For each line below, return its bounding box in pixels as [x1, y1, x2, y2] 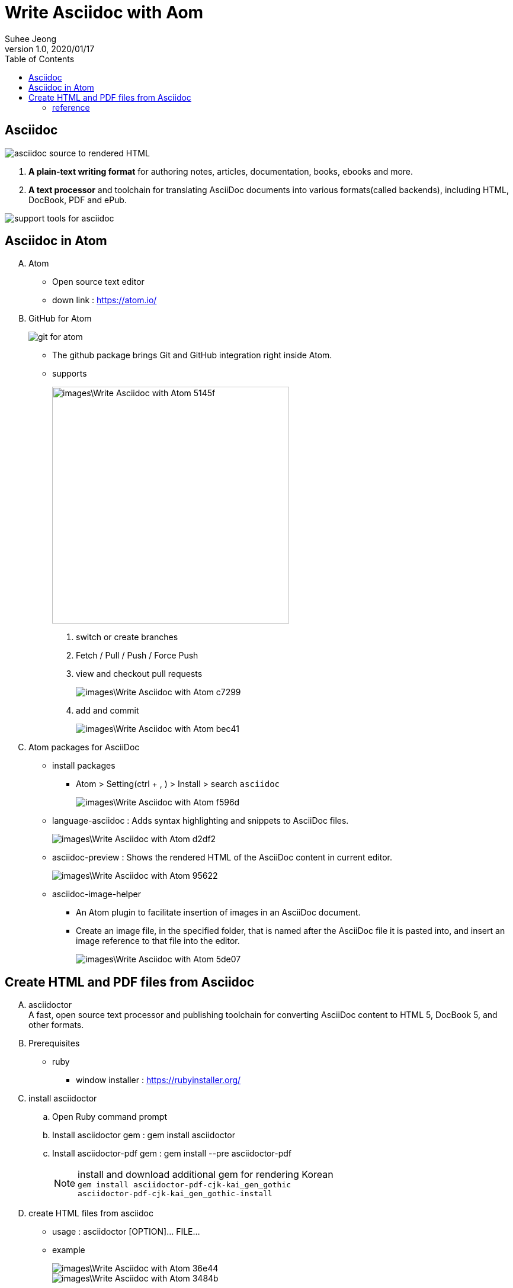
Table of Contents [5, 53, 75, 64]
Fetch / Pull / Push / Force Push [76, 650, 198, 661]
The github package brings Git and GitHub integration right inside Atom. [52, 350, 332, 361]
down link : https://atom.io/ [52, 295, 157, 306]
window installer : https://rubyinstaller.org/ [76, 1075, 241, 1085]
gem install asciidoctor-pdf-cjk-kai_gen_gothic [78, 1180, 291, 1190]
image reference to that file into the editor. [76, 936, 240, 946]
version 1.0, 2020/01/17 [5, 43, 95, 54]
